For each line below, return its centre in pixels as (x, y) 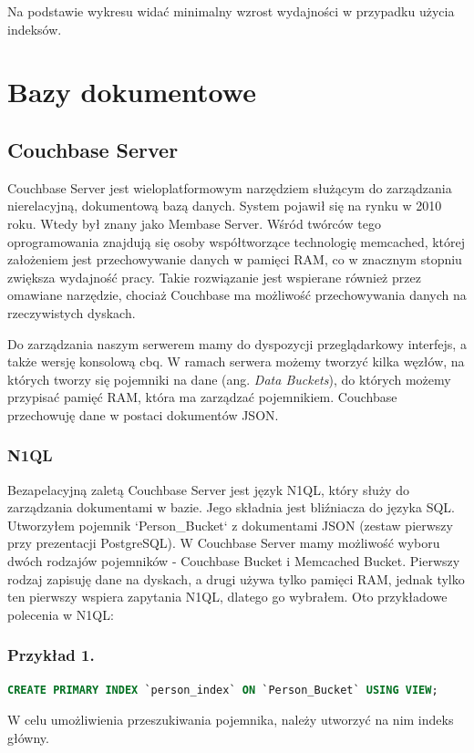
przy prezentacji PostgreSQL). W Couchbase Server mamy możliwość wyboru (224, 543)
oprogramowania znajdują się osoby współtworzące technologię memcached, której (237, 241)
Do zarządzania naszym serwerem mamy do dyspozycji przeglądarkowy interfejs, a (237, 343)
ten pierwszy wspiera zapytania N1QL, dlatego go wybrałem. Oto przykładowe (227, 597)
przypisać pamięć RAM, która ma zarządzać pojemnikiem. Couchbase (202, 397)
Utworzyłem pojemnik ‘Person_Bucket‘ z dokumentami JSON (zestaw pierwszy (230, 525)
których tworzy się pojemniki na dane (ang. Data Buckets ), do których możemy (229, 379)
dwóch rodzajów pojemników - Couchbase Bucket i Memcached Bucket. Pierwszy (234, 561)
